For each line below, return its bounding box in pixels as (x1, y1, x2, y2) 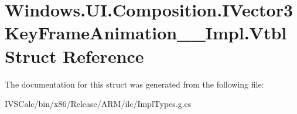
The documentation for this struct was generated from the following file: (5, 78, 264, 90)
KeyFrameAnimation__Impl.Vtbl (5, 21, 287, 45)
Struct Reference (5, 43, 144, 68)
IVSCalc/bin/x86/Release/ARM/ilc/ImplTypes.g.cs (5, 98, 192, 110)
